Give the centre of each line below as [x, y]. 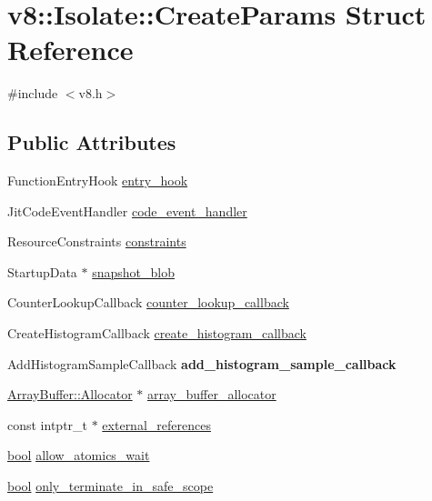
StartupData [42, 271]
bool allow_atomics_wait [79, 455]
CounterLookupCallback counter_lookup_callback [148, 302]
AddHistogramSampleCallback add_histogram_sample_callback [202, 363]
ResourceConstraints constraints [97, 241]
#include [33, 93]
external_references [156, 424]
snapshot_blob [134, 271]
